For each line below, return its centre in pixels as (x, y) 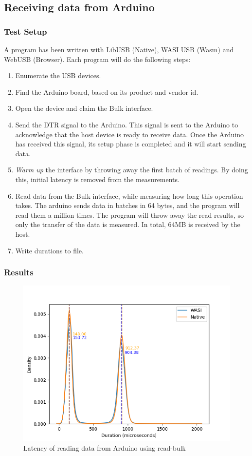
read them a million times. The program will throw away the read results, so (129, 215)
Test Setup (26, 31)
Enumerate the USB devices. (58, 75)
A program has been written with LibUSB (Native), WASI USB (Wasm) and (119, 49)
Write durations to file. (49, 250)
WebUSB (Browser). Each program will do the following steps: (97, 59)
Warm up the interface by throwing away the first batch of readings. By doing (132, 170)
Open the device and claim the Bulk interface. (84, 108)
